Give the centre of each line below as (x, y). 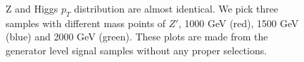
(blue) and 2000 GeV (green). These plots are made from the (137, 37)
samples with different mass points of (86, 23)
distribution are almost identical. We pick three (176, 8)
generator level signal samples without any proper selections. (137, 50)
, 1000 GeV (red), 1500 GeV (239, 23)
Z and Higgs (32, 8)
